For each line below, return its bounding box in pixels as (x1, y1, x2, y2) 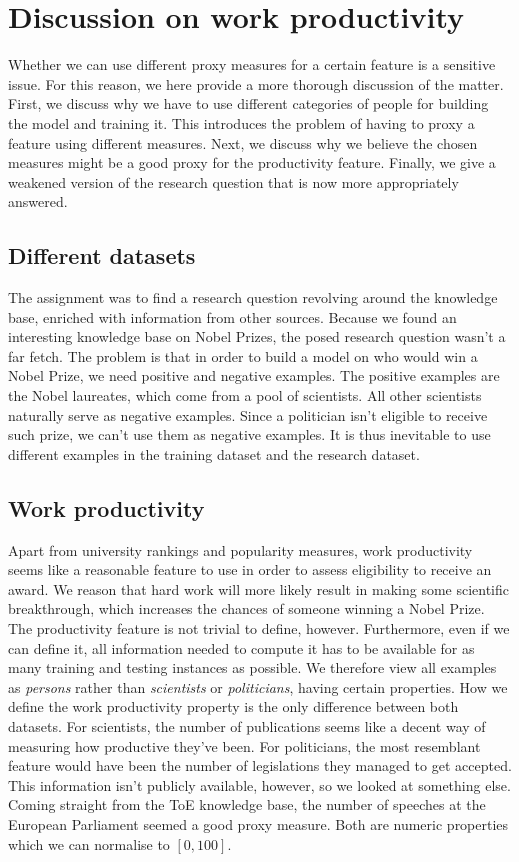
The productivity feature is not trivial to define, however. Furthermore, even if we (8, 618, 510, 638)
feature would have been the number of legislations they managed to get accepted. (8, 755, 512, 776)
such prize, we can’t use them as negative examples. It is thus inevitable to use (8, 424, 491, 445)
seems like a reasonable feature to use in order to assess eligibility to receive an (8, 559, 492, 580)
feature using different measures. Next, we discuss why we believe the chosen (8, 132, 478, 153)
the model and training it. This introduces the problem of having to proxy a (8, 112, 475, 133)
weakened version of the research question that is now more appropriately (8, 171, 459, 192)
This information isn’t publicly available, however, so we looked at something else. (8, 774, 511, 795)
